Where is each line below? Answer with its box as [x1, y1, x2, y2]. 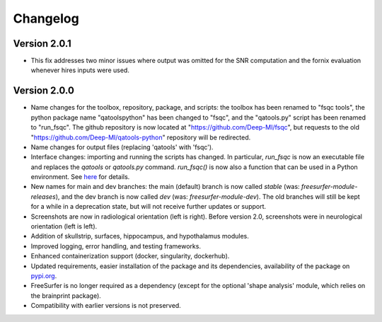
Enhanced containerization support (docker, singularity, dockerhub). [30, 252, 230, 260]
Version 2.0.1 [13, 38, 72, 50]
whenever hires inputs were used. [30, 66, 130, 74]
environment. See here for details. [30, 173, 130, 181]
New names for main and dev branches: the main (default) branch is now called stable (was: [30, 183, 300, 191]
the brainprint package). [30, 291, 102, 300]
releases [30, 192, 56, 201]
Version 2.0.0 [13, 85, 74, 97]
